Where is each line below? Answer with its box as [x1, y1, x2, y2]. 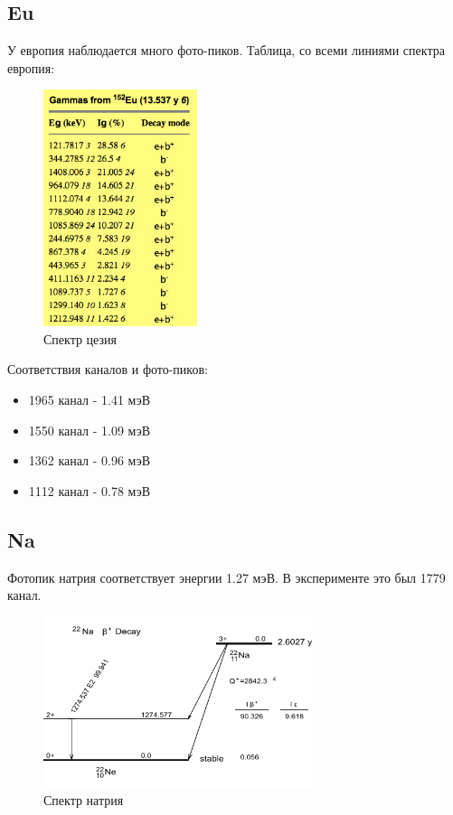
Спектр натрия [43, 790, 124, 809]
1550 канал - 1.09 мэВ [28, 420, 150, 439]
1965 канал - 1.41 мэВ [28, 389, 150, 408]
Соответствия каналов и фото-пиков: [7, 360, 208, 379]
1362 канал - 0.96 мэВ [28, 451, 150, 470]
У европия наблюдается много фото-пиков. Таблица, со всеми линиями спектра [7, 41, 445, 60]
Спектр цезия [43, 329, 117, 348]
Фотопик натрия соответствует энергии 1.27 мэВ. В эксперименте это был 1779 [7, 567, 446, 586]
